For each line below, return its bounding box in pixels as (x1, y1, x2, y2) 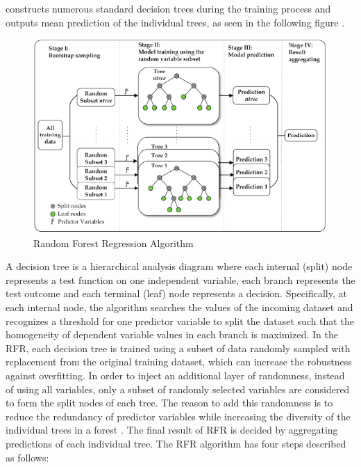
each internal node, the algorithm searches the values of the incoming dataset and (6, 300, 353, 315)
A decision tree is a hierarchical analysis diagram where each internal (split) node (6, 259, 353, 274)
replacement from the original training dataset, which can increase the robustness (6, 354, 352, 369)
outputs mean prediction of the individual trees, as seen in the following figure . (6, 15, 345, 29)
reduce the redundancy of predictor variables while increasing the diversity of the (6, 409, 351, 423)
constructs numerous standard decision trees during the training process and (6, 1, 331, 15)
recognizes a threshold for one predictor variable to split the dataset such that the (6, 313, 354, 328)
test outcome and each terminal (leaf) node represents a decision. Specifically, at (6, 286, 347, 301)
